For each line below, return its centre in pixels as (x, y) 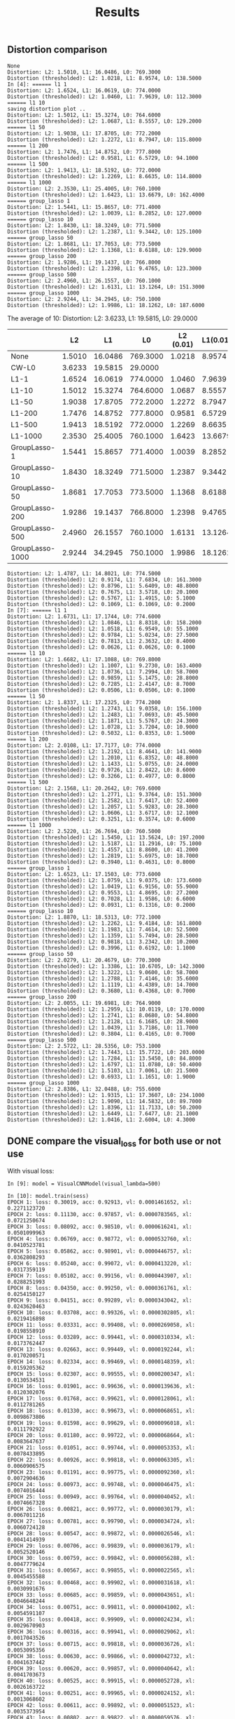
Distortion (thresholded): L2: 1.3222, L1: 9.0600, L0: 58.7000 (103, 972)
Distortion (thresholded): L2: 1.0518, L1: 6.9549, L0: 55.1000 (103, 628)
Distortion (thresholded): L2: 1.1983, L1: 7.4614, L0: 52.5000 (103, 929)
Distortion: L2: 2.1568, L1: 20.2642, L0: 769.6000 (84, 788)
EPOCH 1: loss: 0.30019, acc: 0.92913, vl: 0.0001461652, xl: (100, 1202)
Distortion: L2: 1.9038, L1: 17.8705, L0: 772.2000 (84, 133)
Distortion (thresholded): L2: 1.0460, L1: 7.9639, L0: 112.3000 (104, 96)
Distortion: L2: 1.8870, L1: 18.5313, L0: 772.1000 (84, 917)
